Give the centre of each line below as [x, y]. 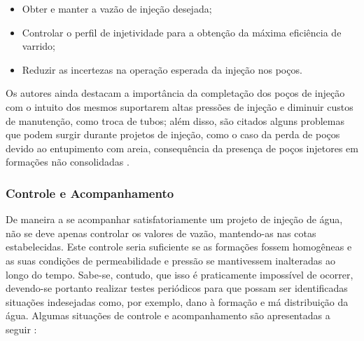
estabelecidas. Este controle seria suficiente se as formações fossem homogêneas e [179, 247]
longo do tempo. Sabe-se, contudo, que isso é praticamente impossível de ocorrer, [180, 274]
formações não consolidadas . [68, 162]
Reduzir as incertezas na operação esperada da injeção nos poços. [162, 69]
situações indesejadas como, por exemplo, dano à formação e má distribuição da [177, 301]
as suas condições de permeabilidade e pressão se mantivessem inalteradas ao [170, 260]
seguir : [21, 329]
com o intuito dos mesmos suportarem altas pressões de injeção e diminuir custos [180, 106]
